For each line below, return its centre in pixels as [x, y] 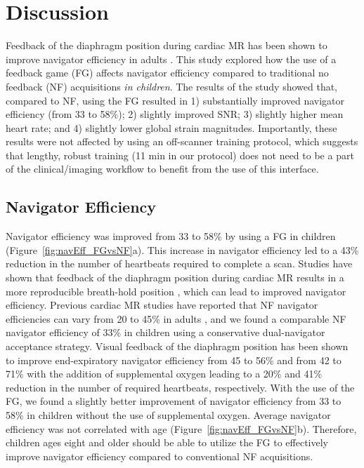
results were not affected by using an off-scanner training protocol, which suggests [182, 141]
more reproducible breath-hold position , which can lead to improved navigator [176, 291]
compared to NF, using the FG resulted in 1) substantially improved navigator [175, 100]
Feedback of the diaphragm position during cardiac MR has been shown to [167, 45]
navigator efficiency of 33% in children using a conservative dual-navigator [165, 332]
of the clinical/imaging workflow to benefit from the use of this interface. [162, 169]
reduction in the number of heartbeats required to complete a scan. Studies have [179, 263]
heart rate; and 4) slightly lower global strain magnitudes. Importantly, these [171, 127]
